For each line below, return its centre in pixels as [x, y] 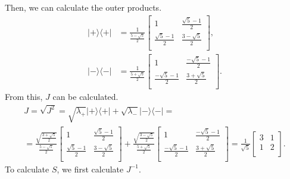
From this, [24, 96]
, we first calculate [90, 169]
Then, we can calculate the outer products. [83, 7]
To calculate [27, 169]
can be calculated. [85, 96]
